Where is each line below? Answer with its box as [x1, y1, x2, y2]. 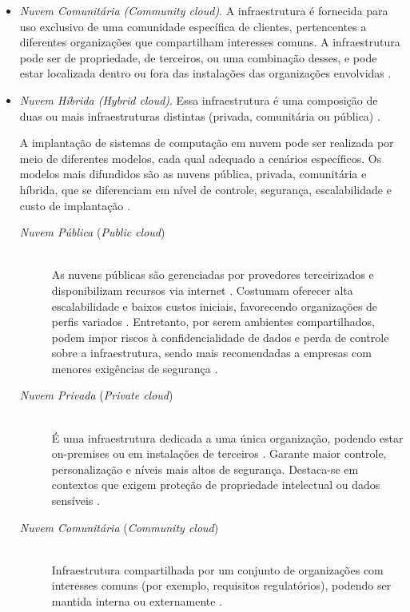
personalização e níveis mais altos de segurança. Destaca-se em [51, 460, 359, 477]
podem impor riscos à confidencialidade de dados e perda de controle [51, 328, 389, 345]
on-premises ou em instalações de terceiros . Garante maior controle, [51, 445, 387, 462]
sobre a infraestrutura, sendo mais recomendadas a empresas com [51, 344, 372, 361]
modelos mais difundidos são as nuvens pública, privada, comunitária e [19, 165, 367, 182]
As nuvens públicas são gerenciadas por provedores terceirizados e [51, 266, 374, 283]
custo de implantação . [19, 197, 130, 213]
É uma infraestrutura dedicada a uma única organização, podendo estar [51, 429, 404, 446]
